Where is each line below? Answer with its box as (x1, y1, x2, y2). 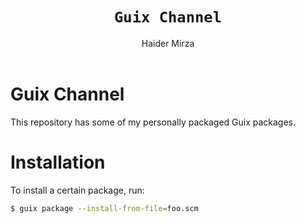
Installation (10, 151, 106, 173)
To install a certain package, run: (10, 184, 145, 196)
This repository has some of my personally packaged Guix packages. (10, 116, 297, 128)
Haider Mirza (141, 37, 195, 49)
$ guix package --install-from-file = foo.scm (10, 203, 199, 213)
